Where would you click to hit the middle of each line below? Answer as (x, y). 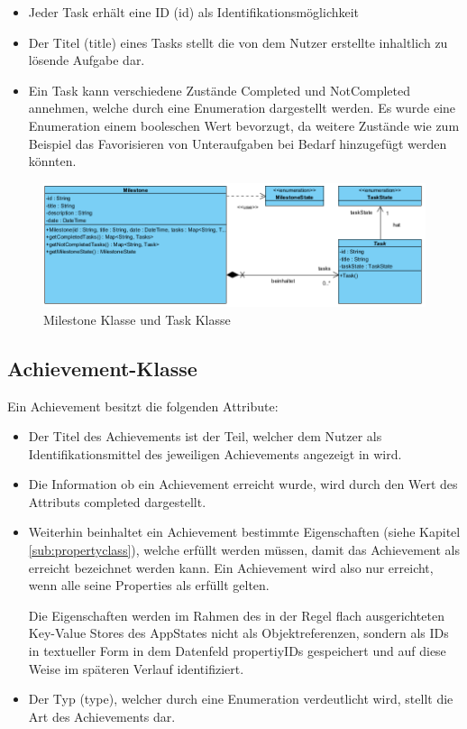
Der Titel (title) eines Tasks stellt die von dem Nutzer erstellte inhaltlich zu (238, 42)
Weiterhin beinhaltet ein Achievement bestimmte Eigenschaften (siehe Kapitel (244, 532)
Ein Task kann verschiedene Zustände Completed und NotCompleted (219, 90)
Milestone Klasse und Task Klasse (137, 319)
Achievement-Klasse (102, 368)
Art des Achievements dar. (102, 716)
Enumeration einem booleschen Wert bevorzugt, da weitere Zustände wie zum (244, 125)
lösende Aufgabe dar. (87, 60)
